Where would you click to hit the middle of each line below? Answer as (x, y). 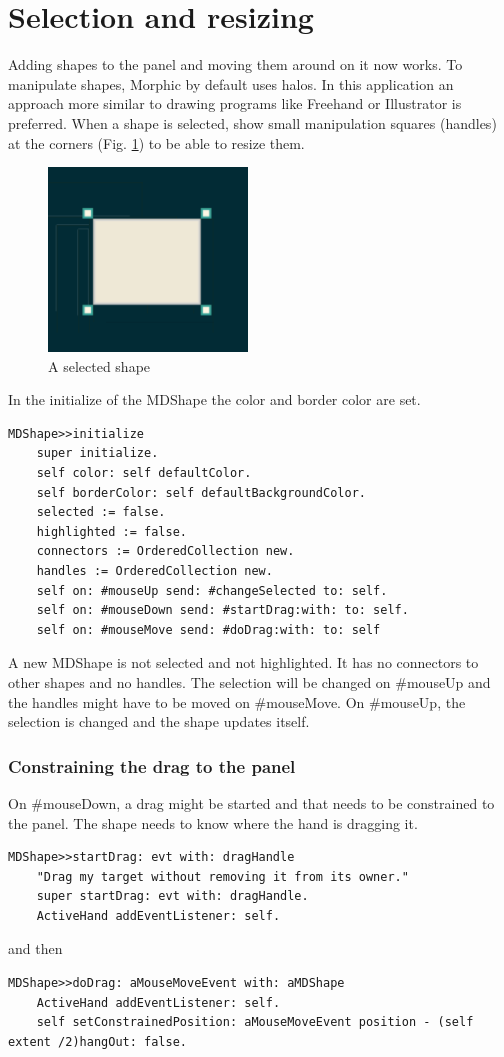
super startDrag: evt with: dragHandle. (172, 896)
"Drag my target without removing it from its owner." (222, 876)
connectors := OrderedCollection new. (165, 551)
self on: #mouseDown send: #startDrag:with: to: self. (222, 610)
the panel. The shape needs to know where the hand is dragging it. (213, 822)
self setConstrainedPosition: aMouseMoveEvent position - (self (255, 1022)
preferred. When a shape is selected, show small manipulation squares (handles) (252, 122)
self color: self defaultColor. (144, 472)
